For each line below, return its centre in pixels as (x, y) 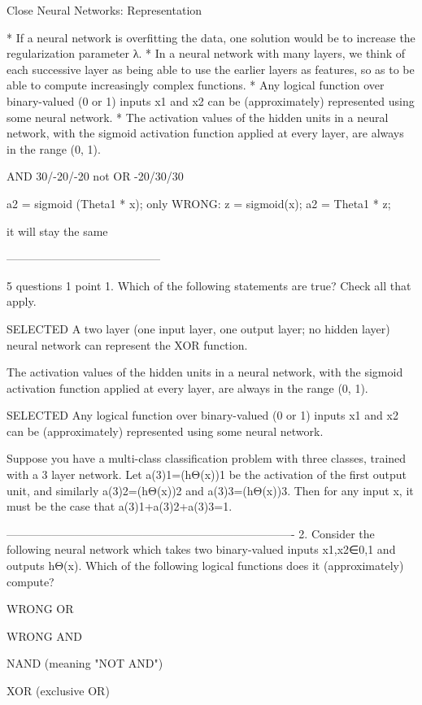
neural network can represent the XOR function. (127, 344)
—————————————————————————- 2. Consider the (191, 533)
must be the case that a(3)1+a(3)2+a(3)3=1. (120, 506)
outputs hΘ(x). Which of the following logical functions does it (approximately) (205, 566)
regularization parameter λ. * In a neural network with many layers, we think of (206, 53)
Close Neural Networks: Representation (104, 10)
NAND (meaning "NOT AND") (85, 663)
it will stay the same (57, 231)
